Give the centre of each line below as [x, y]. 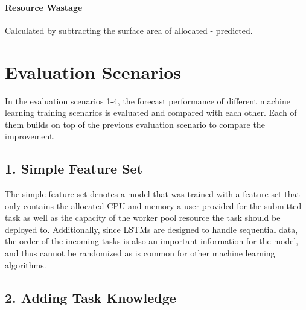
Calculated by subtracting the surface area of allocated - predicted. [129, 30]
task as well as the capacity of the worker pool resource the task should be [143, 217]
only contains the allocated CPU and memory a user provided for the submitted [153, 205]
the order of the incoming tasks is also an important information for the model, [152, 241]
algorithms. [26, 264]
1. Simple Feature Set [74, 169]
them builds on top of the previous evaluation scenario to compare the [135, 124]
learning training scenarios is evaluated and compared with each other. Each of [151, 112]
